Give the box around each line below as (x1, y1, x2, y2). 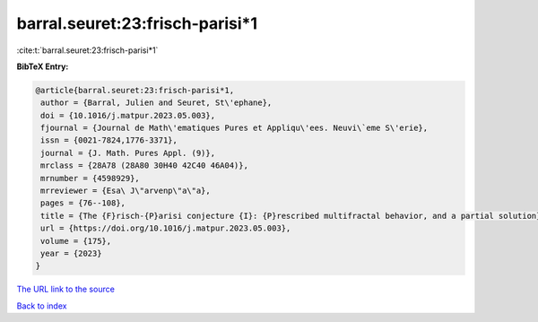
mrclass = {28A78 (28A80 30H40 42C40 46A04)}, (40, 161, 248, 170)
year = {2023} (40, 248, 102, 258)
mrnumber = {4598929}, (40, 173, 141, 183)
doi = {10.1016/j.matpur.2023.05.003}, (40, 110, 215, 120)
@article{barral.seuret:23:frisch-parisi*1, (35, 85, 235, 95)
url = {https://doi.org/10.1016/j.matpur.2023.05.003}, (40, 223, 291, 233)
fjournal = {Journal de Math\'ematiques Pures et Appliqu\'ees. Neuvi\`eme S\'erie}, (40, 123, 429, 134)
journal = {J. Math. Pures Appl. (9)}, (40, 148, 215, 158)
